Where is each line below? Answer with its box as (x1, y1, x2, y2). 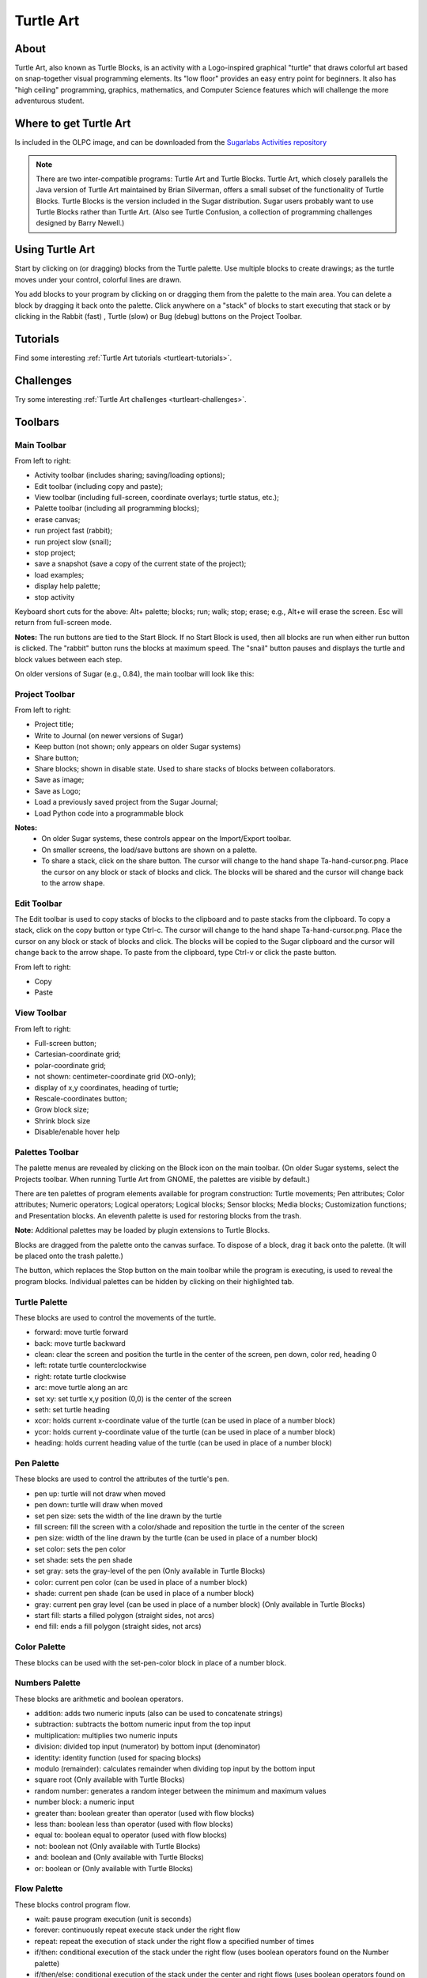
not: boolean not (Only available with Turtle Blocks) (34, 1841, 201, 1851)
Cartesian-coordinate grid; (34, 1049, 122, 1059)
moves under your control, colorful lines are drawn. (14, 275, 182, 284)
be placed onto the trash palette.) (14, 1251, 124, 1260)
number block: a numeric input (34, 1797, 134, 1807)
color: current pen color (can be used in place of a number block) (34, 1577, 248, 1586)
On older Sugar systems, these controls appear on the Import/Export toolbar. (41, 834, 292, 843)
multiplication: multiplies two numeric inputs (34, 1730, 178, 1740)
